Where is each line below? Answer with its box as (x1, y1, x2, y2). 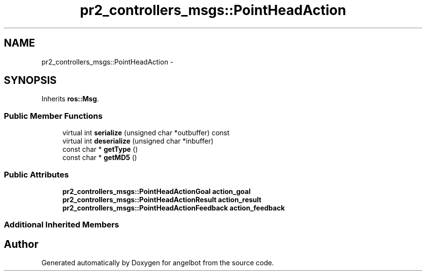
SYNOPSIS (4, 74, 57, 87)
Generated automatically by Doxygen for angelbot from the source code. (41, 259, 274, 267)
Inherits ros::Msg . (41, 95, 99, 103)
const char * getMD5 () (62, 153, 137, 162)
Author (4, 238, 38, 250)
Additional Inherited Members (4, 220, 119, 230)
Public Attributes (4, 169, 69, 179)
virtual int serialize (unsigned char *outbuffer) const (62, 129, 230, 137)
